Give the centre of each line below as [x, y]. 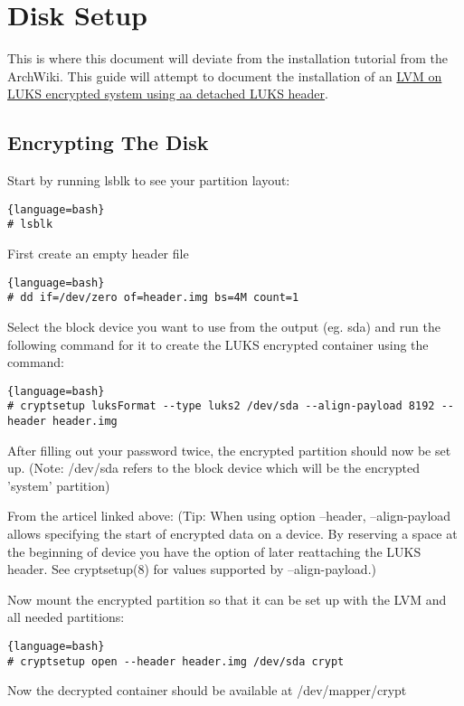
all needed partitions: [66, 617]
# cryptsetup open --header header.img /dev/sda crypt [176, 661]
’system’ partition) [59, 485]
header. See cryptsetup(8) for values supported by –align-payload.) [192, 569]
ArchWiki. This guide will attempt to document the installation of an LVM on [225, 75]
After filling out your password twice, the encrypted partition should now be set [229, 450]
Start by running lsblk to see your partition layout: [149, 180]
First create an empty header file [98, 254]
